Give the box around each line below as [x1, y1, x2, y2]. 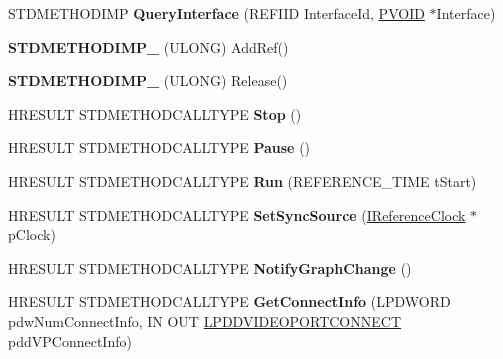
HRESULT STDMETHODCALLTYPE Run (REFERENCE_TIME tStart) [8, 170, 477, 191]
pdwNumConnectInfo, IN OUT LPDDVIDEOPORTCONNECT [8, 310, 402, 331]
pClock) [8, 224, 56, 245]
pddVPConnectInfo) [8, 330, 132, 351]
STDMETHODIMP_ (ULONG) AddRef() [8, 36, 289, 57]
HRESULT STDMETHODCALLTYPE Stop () [8, 103, 302, 124]
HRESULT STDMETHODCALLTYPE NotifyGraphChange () [8, 257, 412, 278]
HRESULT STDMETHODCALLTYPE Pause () [8, 137, 311, 158]
